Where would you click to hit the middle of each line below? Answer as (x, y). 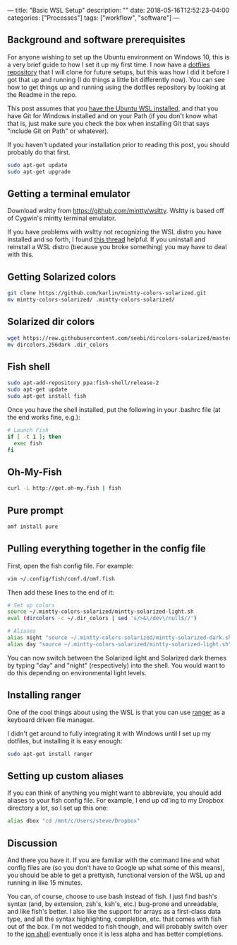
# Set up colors (31, 605)
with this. (20, 255)
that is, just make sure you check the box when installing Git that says (108, 123)
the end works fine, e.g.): (44, 417)
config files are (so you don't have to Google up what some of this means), (116, 867)
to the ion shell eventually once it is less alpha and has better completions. (115, 934)
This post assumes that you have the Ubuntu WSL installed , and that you (113, 108)
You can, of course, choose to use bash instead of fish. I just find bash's (112, 896)
